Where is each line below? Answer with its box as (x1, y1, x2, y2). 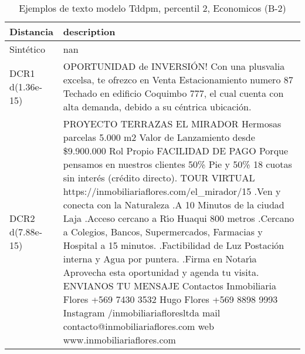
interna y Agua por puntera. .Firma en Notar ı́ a (63, 252, 257, 265)
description (63, 25, 116, 38)
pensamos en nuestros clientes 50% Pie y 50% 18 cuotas (63, 157, 292, 171)
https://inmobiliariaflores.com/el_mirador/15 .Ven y (63, 184, 281, 198)
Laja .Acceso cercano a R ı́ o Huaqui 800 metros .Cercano (63, 211, 294, 225)
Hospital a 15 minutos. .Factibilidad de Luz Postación (63, 238, 284, 252)
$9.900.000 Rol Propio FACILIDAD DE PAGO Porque (63, 144, 289, 157)
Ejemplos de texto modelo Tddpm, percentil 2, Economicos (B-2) (19, 1, 286, 15)
